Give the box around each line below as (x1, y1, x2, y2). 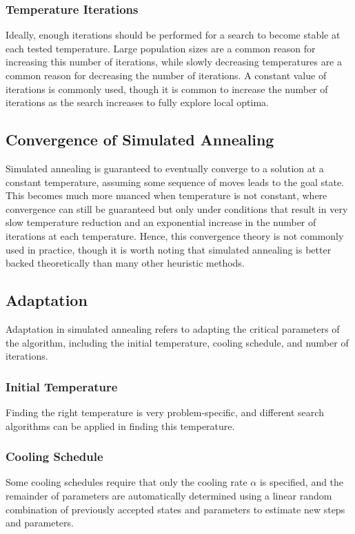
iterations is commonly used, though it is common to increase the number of (6, 81, 328, 96)
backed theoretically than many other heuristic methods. (6, 256, 245, 270)
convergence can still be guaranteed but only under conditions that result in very (6, 201, 348, 216)
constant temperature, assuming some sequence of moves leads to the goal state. (6, 174, 344, 189)
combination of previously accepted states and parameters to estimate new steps (6, 502, 345, 516)
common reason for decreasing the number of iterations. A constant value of (6, 68, 327, 82)
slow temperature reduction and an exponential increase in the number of (6, 215, 316, 229)
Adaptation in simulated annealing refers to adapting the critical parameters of (6, 321, 340, 336)
